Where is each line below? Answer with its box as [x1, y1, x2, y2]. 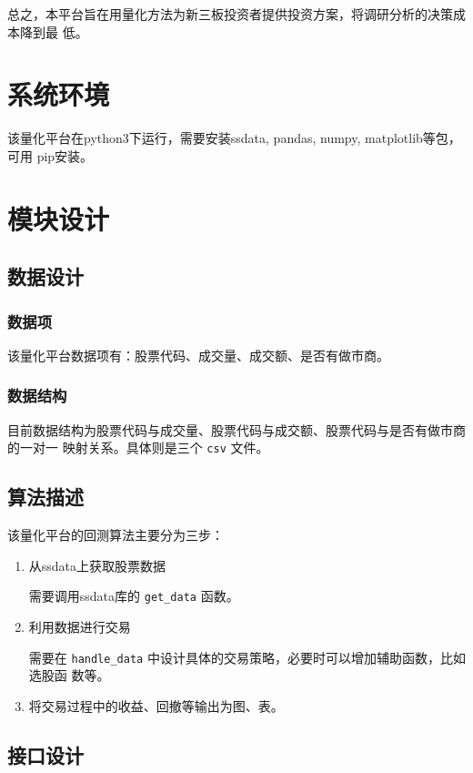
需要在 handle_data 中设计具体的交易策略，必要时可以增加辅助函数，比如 [28, 647, 466, 666]
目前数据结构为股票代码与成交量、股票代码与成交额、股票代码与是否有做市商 [7, 420, 466, 439]
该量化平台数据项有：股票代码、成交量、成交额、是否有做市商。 [7, 345, 389, 364]
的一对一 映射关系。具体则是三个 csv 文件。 [7, 438, 269, 457]
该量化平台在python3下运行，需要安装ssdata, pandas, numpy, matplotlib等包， [7, 128, 461, 147]
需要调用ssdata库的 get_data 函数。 [28, 586, 239, 605]
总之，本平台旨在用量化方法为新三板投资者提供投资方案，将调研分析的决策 [7, 5, 453, 23]
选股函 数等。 [28, 666, 110, 685]
